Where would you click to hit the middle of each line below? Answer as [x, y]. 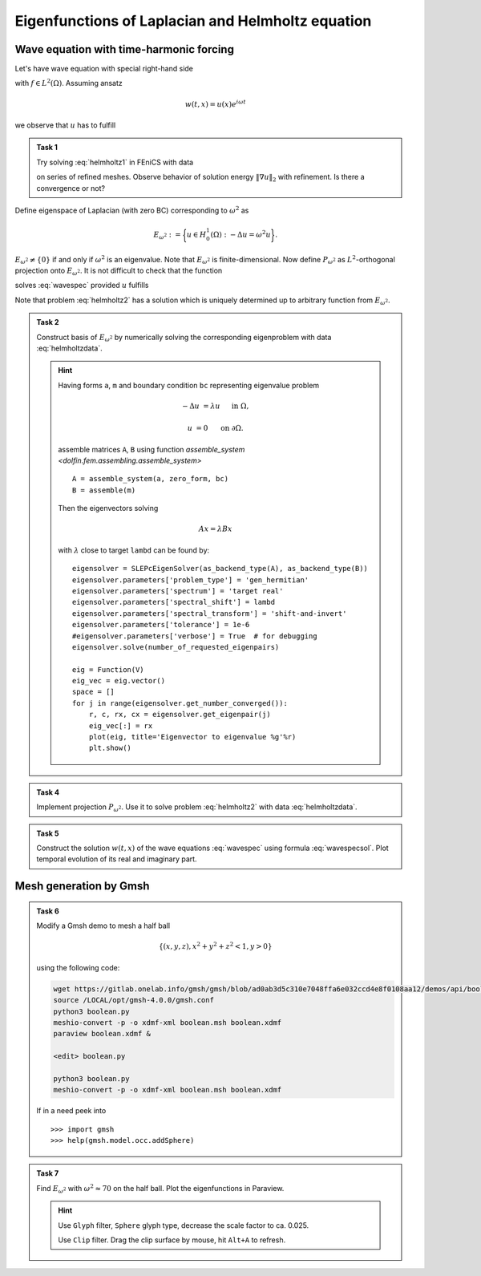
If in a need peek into [71, 1111]
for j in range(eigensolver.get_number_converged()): [180, 703]
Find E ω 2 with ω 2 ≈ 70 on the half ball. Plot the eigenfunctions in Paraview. [160, 1189]
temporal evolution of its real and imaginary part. [117, 859]
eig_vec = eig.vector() [119, 681]
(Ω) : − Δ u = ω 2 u [241, 234]
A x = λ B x [215, 529]
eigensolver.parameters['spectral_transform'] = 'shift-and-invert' [210, 613]
